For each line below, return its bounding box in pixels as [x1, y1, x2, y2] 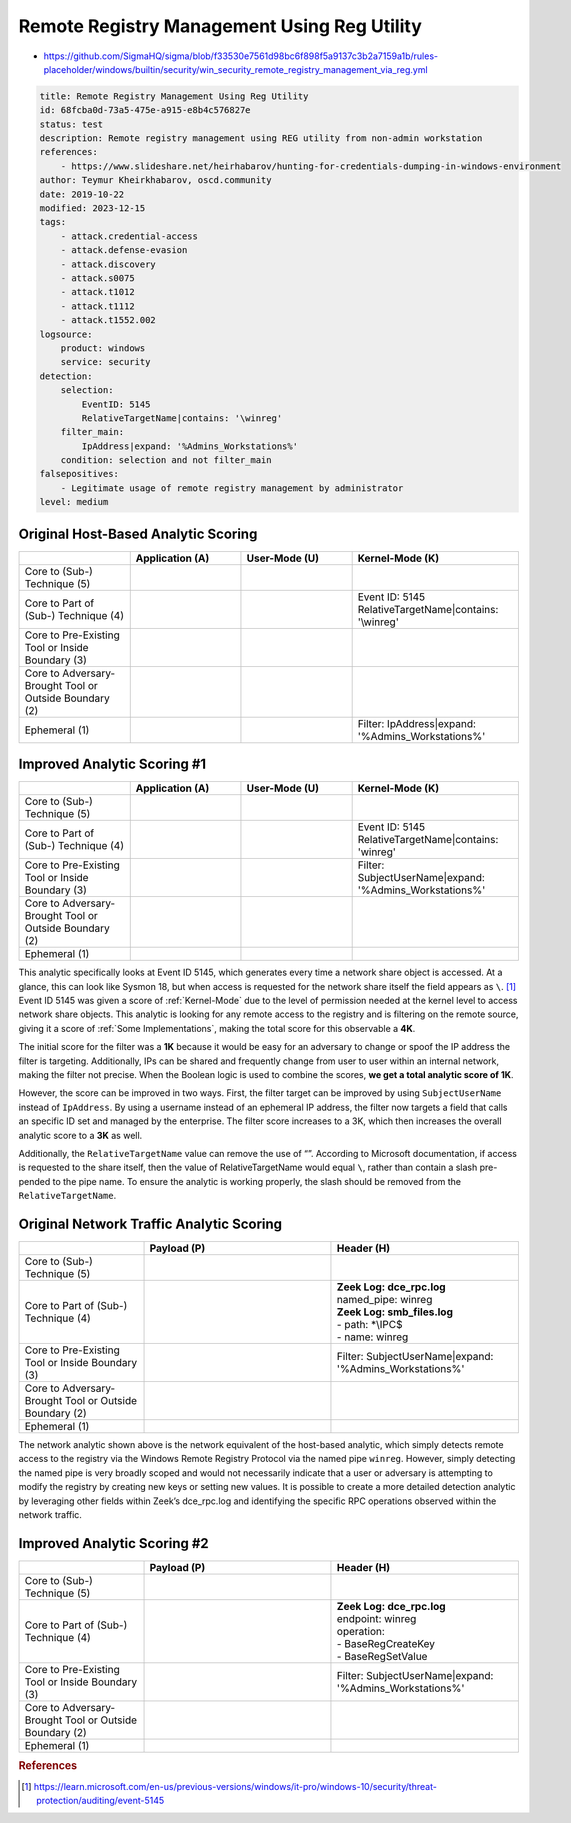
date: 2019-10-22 [39, 188, 125, 200]
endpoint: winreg [336, 1611, 417, 1625]
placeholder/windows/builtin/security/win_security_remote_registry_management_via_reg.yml [43, 63, 429, 75]
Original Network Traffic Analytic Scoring [18, 1215, 283, 1232]
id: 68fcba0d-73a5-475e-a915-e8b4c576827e [39, 105, 251, 116]
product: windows [60, 342, 146, 354]
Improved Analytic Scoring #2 [18, 1535, 209, 1552]
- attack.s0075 [60, 273, 135, 284]
